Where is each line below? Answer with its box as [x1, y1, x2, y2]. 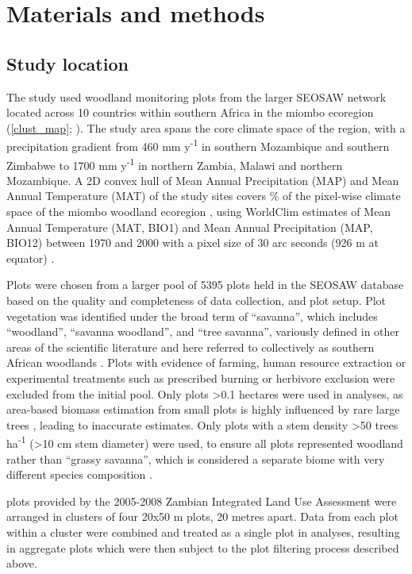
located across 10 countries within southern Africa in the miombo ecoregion [6, 104, 374, 121]
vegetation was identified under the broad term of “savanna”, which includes [6, 307, 378, 324]
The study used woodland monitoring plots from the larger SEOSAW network [6, 88, 387, 105]
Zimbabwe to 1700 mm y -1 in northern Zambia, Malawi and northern [6, 154, 343, 173]
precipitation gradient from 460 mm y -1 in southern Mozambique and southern [6, 136, 390, 155]
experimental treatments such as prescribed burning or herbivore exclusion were [6, 369, 395, 386]
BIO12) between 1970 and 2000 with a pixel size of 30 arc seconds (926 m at [6, 234, 379, 251]
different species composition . [6, 466, 152, 483]
